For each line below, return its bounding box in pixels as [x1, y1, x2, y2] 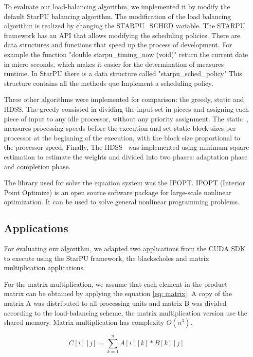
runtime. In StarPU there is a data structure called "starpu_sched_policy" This [4, 68, 242, 79]
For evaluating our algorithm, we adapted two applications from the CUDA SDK [4, 243, 246, 254]
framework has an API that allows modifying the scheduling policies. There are [4, 30, 240, 40]
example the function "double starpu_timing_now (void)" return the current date [4, 49, 248, 59]
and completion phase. [4, 161, 71, 171]
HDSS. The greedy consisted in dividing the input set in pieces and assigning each [4, 103, 249, 114]
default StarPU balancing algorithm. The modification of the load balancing [4, 11, 231, 21]
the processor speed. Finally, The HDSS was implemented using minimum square [4, 142, 249, 152]
